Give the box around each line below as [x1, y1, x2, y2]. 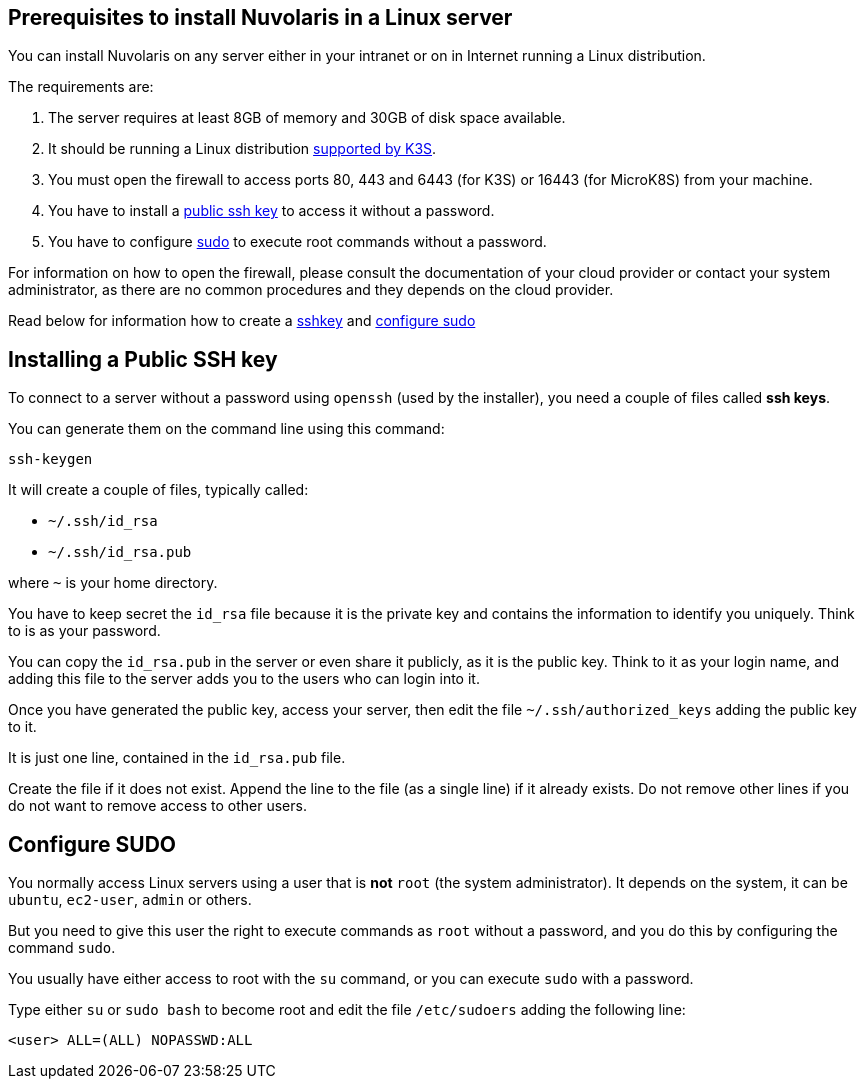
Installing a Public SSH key [8, 346, 278, 372]
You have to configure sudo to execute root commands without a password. [48, 233, 547, 251]
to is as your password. [8, 622, 161, 640]
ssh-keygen [8, 451, 93, 468]
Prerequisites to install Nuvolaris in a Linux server [8, 5, 513, 30]
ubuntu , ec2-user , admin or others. [8, 891, 252, 909]
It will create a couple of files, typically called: [8, 481, 309, 499]
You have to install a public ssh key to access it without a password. [48, 202, 495, 220]
